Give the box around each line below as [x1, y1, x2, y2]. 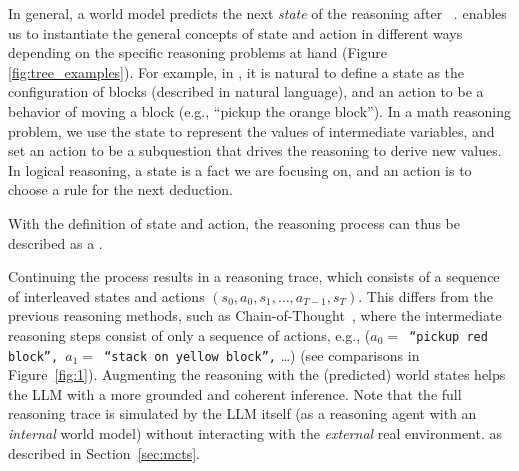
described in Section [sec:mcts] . [8, 442, 201, 463]
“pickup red [409, 329, 488, 344]
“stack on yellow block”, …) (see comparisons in [104, 344, 420, 365]
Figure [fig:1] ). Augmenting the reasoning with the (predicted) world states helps [8, 364, 506, 385]
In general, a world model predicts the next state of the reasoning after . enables [8, 3, 507, 23]
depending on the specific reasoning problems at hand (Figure [8, 42, 387, 63]
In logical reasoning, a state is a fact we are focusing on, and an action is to [8, 159, 472, 180]
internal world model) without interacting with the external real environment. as [8, 423, 503, 443]
